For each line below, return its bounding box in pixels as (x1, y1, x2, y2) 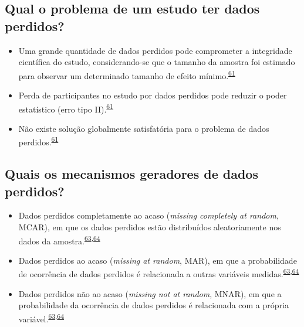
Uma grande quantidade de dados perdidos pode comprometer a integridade (18, 44, 292, 56)
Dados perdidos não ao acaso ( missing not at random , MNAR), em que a (18, 287, 282, 299)
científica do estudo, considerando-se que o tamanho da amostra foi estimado (18, 56, 295, 68)
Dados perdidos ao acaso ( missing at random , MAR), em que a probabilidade (18, 254, 297, 266)
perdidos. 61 (18, 134, 59, 148)
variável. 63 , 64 (18, 311, 64, 325)
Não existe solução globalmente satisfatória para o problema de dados (18, 122, 269, 134)
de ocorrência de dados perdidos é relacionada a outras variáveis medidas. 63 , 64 (18, 266, 299, 280)
